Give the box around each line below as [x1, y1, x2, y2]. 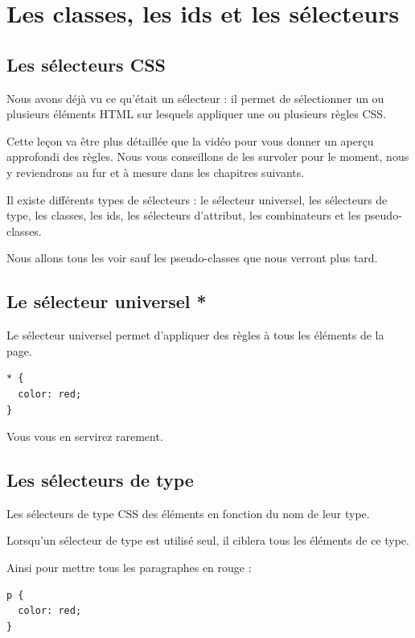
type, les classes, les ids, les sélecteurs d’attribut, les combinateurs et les [6, 207, 361, 224]
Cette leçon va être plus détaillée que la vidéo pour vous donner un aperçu [6, 132, 374, 149]
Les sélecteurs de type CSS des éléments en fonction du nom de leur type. [6, 504, 370, 521]
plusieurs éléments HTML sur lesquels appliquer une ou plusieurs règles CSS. [6, 105, 387, 122]
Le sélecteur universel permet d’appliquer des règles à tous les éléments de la [6, 327, 384, 344]
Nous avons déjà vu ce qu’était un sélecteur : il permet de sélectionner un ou [6, 89, 384, 106]
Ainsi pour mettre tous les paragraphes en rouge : [6, 559, 252, 576]
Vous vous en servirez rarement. [6, 428, 163, 445]
